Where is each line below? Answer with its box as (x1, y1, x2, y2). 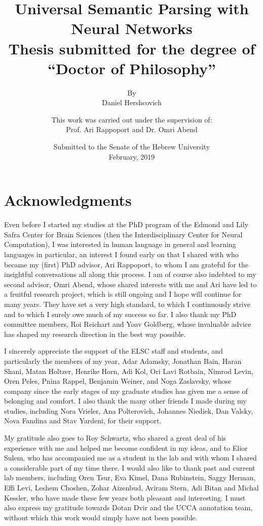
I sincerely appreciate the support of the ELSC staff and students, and (4, 346, 223, 356)
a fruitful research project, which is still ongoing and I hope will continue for (4, 289, 242, 299)
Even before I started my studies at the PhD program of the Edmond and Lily (4, 219, 249, 230)
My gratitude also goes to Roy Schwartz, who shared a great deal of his (4, 432, 227, 443)
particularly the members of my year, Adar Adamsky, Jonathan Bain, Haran (4, 355, 242, 366)
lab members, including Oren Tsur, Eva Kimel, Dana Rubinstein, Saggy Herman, (4, 472, 256, 483)
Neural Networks (71, 18, 193, 39)
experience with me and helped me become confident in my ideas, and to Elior (4, 442, 248, 453)
